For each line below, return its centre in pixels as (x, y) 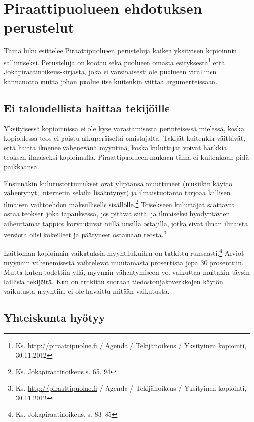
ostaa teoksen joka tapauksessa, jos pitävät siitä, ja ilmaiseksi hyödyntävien (117, 213)
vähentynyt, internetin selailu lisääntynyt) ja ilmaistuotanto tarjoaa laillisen (117, 193)
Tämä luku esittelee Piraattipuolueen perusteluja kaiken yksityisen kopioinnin (121, 51)
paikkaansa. (21, 166)
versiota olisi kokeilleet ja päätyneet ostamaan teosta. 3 (85, 234)
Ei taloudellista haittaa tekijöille (87, 107)
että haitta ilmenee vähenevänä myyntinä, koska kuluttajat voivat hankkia (116, 147)
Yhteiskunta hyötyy (54, 317)
